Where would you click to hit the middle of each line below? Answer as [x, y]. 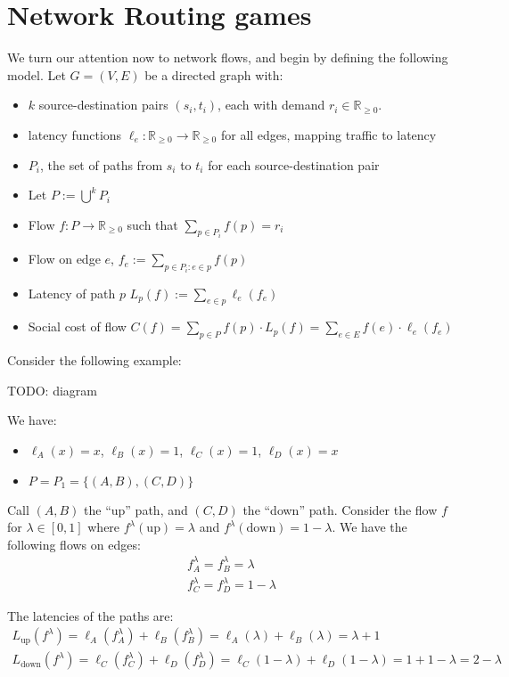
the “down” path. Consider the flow [340, 509]
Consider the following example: [94, 360]
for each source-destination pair [294, 164]
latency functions [75, 134]
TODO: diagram [52, 390]
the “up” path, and [136, 509]
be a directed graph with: [214, 74]
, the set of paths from [101, 164]
